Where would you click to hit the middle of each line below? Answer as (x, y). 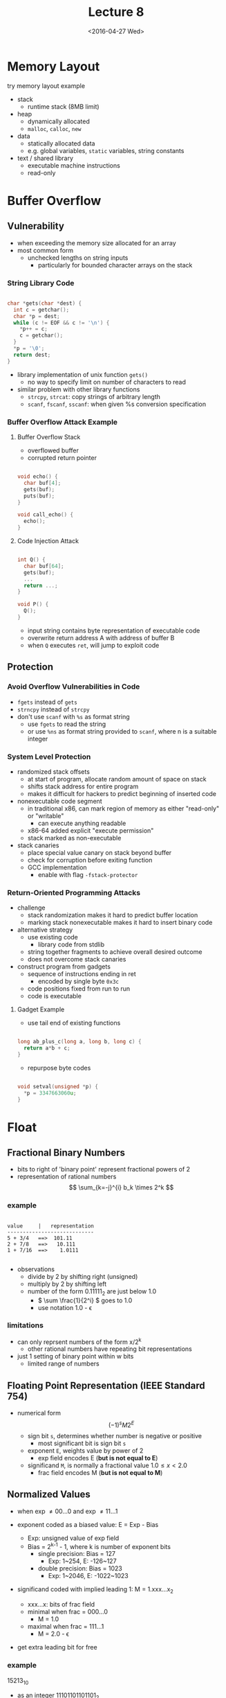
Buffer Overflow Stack (49, 437)
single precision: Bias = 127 (77, 1554)
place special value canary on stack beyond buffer (100, 852)
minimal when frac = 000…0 (68, 1612)
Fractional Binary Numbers (66, 1153)
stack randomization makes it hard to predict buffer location (113, 915)
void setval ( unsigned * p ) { (58, 1086)
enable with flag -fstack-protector (88, 874)
